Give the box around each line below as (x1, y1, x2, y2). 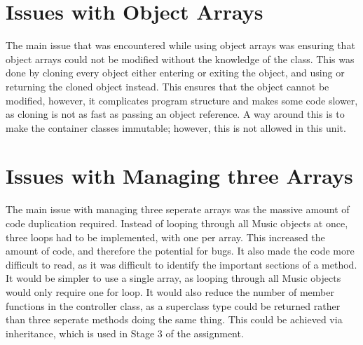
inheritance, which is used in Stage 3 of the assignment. (6, 325, 244, 340)
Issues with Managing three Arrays (6, 161, 353, 190)
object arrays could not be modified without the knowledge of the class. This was (6, 51, 355, 66)
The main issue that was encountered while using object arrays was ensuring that (6, 38, 355, 53)
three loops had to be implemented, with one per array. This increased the (6, 229, 325, 244)
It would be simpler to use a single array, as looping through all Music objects (6, 271, 341, 285)
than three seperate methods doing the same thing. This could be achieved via (6, 312, 343, 327)
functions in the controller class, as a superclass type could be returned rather (6, 298, 341, 313)
